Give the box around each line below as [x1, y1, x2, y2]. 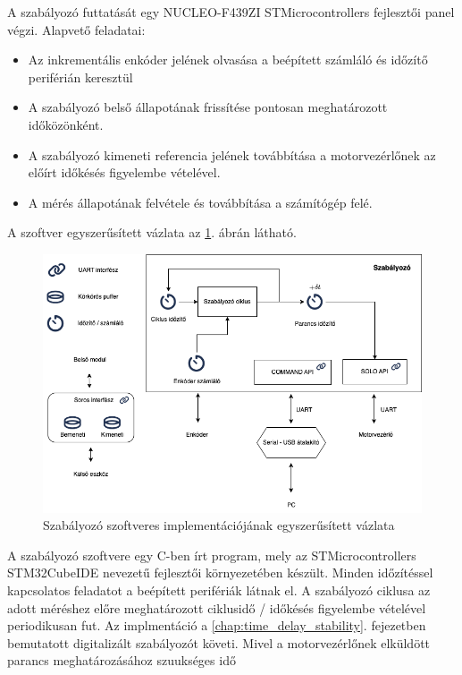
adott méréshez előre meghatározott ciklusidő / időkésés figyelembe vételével [7, 598, 426, 617]
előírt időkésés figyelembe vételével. [28, 163, 221, 182]
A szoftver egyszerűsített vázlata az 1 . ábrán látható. [7, 223, 297, 242]
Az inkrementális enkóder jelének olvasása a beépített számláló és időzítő [28, 50, 428, 69]
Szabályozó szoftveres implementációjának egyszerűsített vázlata [43, 516, 395, 534]
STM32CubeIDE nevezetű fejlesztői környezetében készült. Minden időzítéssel [7, 563, 433, 582]
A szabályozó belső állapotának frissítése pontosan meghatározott [28, 98, 388, 116]
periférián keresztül [28, 67, 133, 86]
